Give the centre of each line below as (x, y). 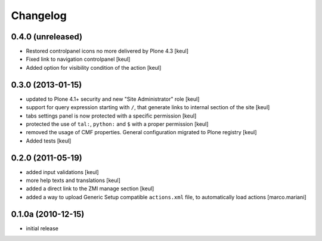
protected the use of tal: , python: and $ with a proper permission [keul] (117, 124)
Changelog (39, 16)
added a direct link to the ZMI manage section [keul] (90, 189)
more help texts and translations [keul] (73, 180)
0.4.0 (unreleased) (47, 37)
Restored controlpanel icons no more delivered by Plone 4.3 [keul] (107, 51)
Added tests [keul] (49, 141)
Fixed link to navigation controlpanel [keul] (78, 59)
